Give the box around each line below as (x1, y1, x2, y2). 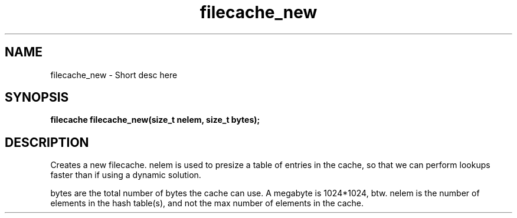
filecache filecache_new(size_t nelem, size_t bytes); (50, 115, 260, 125)
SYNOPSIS (5, 90, 69, 105)
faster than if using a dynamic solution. (50, 170, 201, 180)
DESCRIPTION (5, 135, 89, 150)
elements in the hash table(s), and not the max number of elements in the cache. (50, 198, 364, 209)
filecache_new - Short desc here (50, 69, 178, 80)
